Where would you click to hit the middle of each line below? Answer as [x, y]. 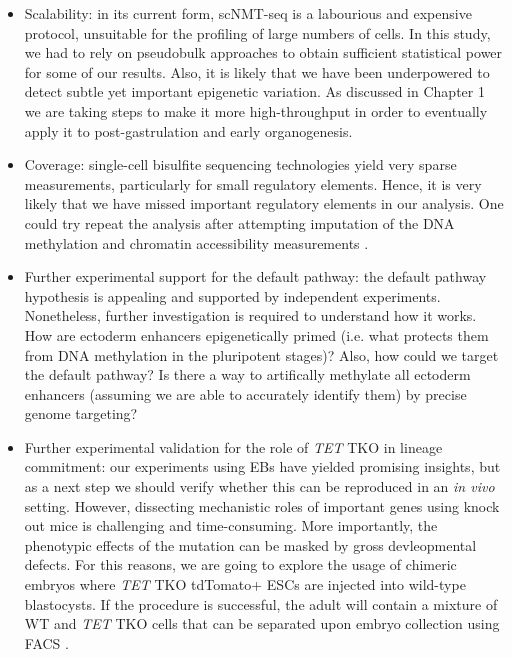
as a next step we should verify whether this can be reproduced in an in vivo [259, 486]
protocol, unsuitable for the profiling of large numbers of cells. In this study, [257, 32]
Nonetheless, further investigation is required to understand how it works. [250, 315]
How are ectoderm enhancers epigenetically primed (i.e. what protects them [256, 334]
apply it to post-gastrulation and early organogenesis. [188, 130]
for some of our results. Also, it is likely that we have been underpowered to [257, 71]
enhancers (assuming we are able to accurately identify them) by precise [245, 393]
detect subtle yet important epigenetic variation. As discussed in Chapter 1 [254, 91]
